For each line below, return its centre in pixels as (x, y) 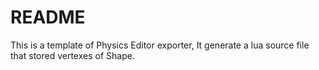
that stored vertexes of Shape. (72, 55)
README (48, 17)
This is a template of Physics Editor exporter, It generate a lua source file (160, 45)
